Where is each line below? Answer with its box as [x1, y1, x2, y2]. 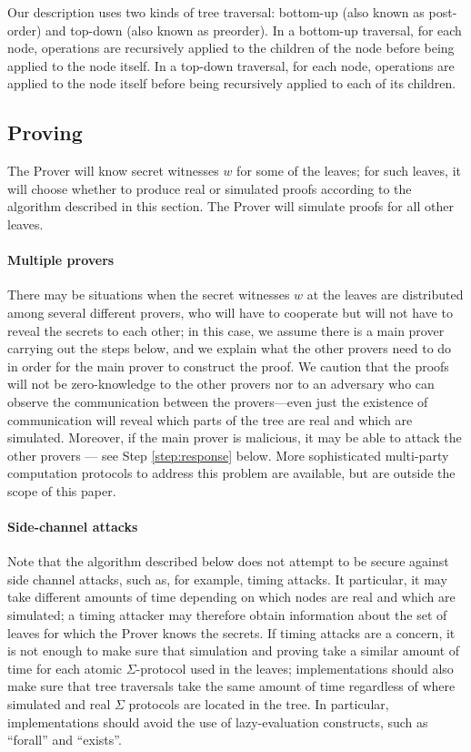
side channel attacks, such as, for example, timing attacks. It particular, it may [7, 569, 447, 588]
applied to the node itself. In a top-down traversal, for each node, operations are [7, 56, 455, 75]
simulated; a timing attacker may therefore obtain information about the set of [7, 605, 447, 625]
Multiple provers [7, 250, 115, 269]
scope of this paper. [7, 481, 116, 500]
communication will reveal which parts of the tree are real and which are [7, 410, 413, 429]
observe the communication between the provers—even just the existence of [7, 391, 428, 411]
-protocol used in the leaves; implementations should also [135, 658, 454, 677]
